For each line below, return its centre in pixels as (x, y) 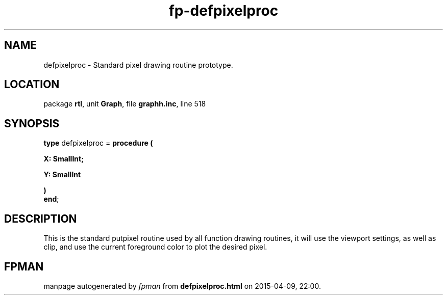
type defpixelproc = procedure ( (98, 143)
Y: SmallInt (62, 175)
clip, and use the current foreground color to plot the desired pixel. (155, 247)
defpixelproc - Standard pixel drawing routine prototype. (138, 65)
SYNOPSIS (32, 123)
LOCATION (32, 85)
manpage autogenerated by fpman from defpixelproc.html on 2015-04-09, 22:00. (182, 286)
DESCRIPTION (41, 219)
